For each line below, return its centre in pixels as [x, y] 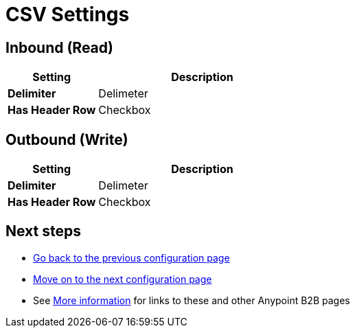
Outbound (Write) [67, 139]
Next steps [43, 231]
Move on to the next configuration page [123, 279]
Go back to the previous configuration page [131, 257]
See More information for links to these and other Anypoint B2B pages [192, 300]
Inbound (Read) [59, 47]
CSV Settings [68, 14]
